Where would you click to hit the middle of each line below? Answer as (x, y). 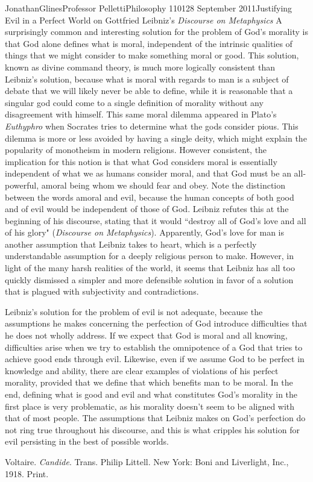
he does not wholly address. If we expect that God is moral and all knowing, (146, 335)
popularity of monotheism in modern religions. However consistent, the (136, 150)
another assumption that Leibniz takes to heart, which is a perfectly (131, 244)
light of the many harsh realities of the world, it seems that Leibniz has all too (150, 268)
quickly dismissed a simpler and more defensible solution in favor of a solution (149, 279)
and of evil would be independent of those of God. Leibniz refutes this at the (147, 209)
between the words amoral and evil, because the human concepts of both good (150, 197)
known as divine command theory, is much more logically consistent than (140, 67)
